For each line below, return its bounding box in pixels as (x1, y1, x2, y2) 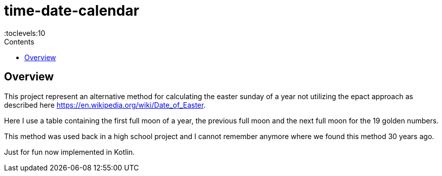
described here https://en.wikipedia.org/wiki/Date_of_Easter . (4, 100, 206, 109)
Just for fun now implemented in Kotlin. (4, 147, 135, 156)
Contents (4, 37, 34, 46)
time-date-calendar (4, 2, 139, 19)
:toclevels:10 (4, 28, 46, 37)
